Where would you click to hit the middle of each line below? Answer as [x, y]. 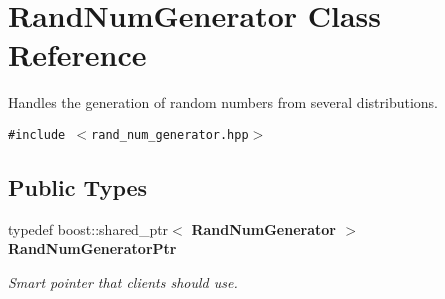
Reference [77, 54]
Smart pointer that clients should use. [123, 281]
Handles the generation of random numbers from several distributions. [223, 102]
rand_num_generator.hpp [170, 134]
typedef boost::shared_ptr [88, 228]
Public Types [78, 186]
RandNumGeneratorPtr [92, 248]
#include [37, 134]
